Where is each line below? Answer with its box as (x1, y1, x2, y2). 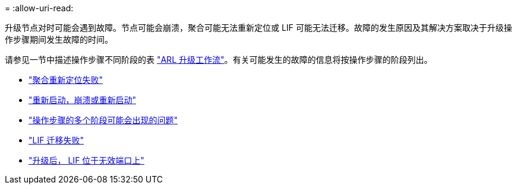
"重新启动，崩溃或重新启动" (29, 95, 137, 105)
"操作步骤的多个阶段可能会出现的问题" (29, 115, 178, 125)
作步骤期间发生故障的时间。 (5, 34, 113, 44)
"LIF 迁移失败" (29, 135, 84, 145)
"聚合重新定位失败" (29, 75, 103, 85)
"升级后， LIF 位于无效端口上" (29, 155, 144, 165)
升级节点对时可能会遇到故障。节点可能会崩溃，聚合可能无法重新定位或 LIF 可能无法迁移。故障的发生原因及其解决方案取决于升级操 (5, 23, 512, 33)
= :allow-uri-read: (5, 3, 74, 13)
